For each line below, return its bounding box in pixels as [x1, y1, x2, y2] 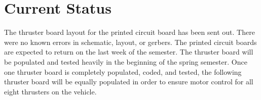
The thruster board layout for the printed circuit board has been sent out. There [4, 27, 255, 37]
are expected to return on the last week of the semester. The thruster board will [4, 46, 253, 57]
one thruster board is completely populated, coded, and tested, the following [4, 66, 242, 77]
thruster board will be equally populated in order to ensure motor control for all [4, 76, 253, 87]
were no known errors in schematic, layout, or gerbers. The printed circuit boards [4, 36, 257, 47]
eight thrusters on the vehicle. [4, 86, 97, 96]
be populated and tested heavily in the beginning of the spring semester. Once [4, 56, 247, 67]
